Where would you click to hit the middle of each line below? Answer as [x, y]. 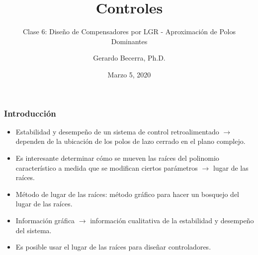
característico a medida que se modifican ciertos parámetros [107, 167]
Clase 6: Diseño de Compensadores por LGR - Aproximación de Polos [129, 32]
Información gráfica [45, 220]
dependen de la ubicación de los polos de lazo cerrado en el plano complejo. [130, 141]
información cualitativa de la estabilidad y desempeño [172, 220]
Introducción [30, 113]
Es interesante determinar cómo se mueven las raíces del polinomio [117, 158]
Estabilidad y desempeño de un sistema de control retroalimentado [117, 131]
